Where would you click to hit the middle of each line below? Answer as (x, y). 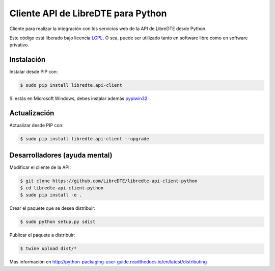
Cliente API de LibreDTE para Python (88, 13)
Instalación (28, 59)
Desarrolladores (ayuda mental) (61, 155)
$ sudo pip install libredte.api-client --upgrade (85, 139)
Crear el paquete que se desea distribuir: (52, 208)
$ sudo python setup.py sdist (58, 222)
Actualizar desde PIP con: (36, 126)
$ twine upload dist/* (48, 249)
